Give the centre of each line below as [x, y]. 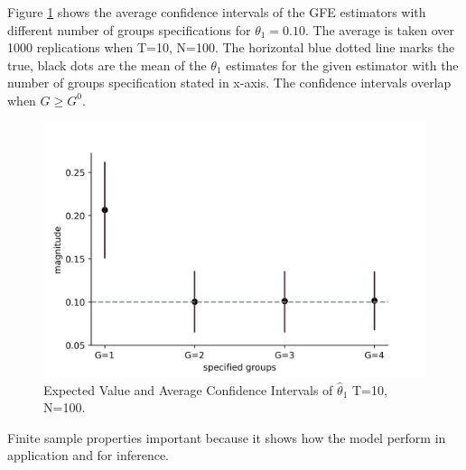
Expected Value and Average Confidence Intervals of [188, 389]
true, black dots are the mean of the [107, 65]
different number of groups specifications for [129, 29]
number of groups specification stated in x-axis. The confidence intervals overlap [229, 83]
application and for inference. [89, 455]
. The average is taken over [380, 29]
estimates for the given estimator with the [342, 65]
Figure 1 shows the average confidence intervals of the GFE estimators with [217, 12]
